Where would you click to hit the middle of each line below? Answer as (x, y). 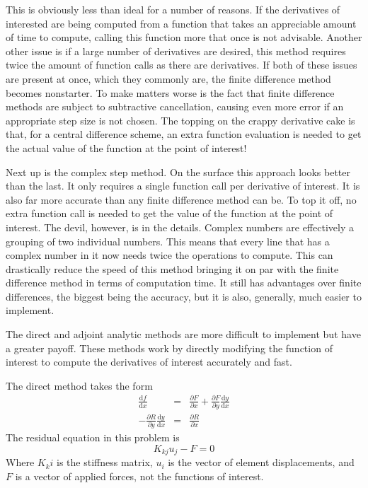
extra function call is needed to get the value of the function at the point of (169, 213)
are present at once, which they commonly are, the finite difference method (168, 78)
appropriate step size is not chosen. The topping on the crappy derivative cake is (180, 120)
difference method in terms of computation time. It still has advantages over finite (184, 283)
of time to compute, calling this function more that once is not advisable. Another (184, 37)
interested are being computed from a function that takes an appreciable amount (181, 23)
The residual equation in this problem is (93, 437)
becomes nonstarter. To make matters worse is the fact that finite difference (170, 92)
